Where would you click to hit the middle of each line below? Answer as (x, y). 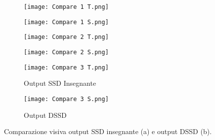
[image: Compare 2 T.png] (66, 37)
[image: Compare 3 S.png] (66, 99)
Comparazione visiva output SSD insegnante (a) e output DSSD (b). (108, 131)
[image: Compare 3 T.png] (66, 67)
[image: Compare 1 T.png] (66, 7)
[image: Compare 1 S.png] (66, 22)
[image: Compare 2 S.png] (66, 52)
